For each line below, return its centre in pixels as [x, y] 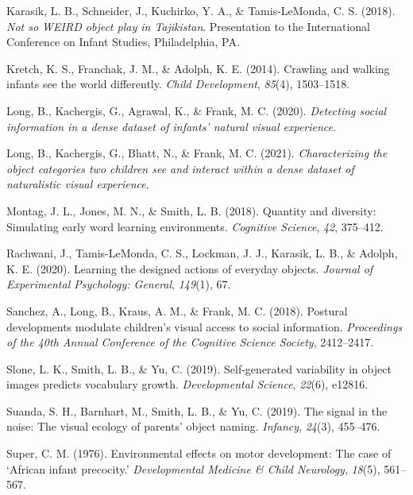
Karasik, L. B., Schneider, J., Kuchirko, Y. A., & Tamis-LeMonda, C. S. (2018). [201, 10]
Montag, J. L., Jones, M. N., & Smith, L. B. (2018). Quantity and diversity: [191, 210]
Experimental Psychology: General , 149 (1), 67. [119, 284]
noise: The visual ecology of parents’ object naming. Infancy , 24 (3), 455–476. [193, 426]
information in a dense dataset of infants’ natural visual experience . [171, 126]
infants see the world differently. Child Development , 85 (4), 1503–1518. [178, 84]
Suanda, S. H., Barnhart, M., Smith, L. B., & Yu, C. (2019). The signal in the [197, 410]
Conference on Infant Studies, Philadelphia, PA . [123, 42]
